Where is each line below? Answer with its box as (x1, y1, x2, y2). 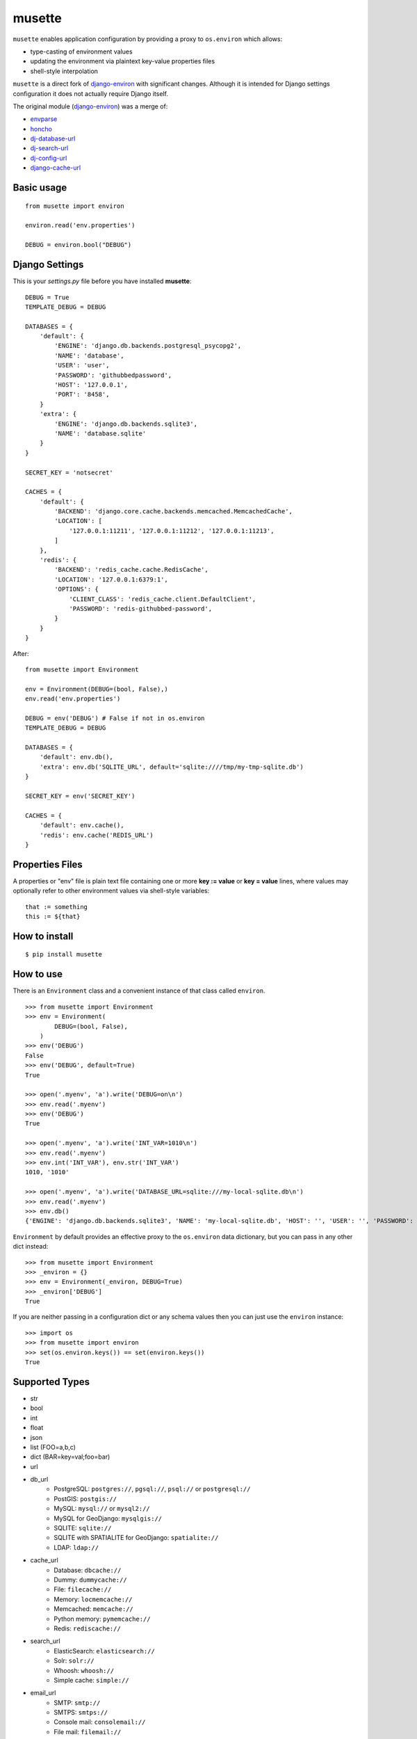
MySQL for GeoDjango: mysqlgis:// (54, 1514, 163, 1523)
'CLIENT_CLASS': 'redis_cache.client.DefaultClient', (69, 595, 256, 603)
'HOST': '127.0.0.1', (54, 381, 129, 389)
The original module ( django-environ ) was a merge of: (13, 102, 168, 111)
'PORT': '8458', (54, 390, 110, 399)
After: (13, 649, 29, 657)
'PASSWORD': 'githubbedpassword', (54, 371, 172, 379)
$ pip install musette (25, 950, 103, 959)
